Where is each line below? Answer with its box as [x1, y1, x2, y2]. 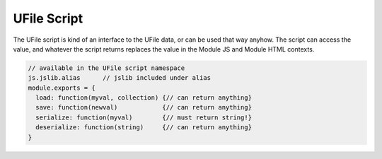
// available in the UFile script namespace [28, 64, 185, 72]
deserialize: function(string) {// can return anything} [35, 124, 253, 131]
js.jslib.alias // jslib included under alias [28, 74, 212, 82]
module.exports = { [28, 83, 95, 92]
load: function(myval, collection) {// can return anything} [35, 94, 253, 102]
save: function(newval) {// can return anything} [35, 103, 253, 112]
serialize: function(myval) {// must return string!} [35, 113, 253, 122]
